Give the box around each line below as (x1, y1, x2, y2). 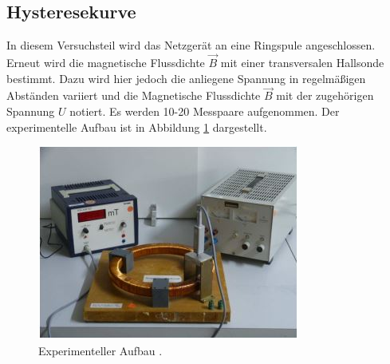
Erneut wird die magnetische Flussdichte (6, 54, 205, 71)
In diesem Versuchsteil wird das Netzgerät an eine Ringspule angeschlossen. (6, 37, 376, 53)
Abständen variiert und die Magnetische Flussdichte (6, 87, 261, 104)
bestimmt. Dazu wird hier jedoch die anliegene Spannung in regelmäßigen (6, 69, 366, 86)
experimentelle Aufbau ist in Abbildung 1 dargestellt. (6, 118, 267, 135)
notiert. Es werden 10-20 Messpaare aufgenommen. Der (69, 103, 340, 120)
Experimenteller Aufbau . (38, 342, 163, 358)
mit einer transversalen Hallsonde (220, 54, 384, 71)
